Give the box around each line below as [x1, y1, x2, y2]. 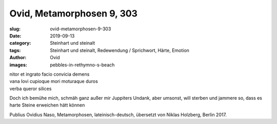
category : [9, 40, 31, 46]
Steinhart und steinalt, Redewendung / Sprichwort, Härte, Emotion [50, 47, 190, 54]
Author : [9, 55, 27, 61]
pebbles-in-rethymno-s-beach [50, 62, 115, 68]
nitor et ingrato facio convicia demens [9, 71, 90, 77]
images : [9, 62, 28, 68]
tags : [9, 47, 21, 54]
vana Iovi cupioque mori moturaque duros [9, 78, 98, 84]
